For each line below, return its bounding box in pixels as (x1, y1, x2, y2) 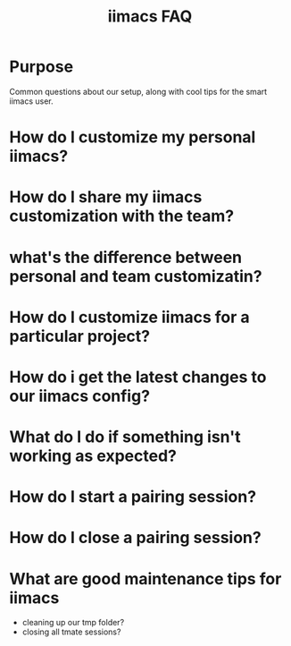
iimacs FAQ (107, 6, 193, 27)
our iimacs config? (9, 386, 150, 406)
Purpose (9, 56, 74, 77)
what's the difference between (9, 247, 243, 268)
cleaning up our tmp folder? (21, 617, 125, 628)
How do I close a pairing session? (9, 528, 262, 548)
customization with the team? (9, 206, 235, 226)
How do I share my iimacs (9, 187, 203, 208)
